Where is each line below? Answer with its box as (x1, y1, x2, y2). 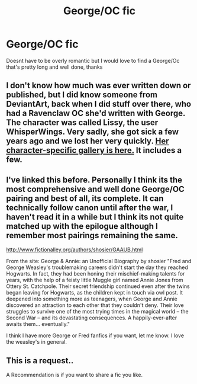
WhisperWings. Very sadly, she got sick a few (6, 127, 179, 137)
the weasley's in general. (6, 338, 67, 345)
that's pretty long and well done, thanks (6, 63, 103, 71)
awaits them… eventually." (6, 321, 70, 328)
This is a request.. (6, 356, 74, 366)
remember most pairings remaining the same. (6, 230, 179, 241)
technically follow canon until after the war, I (6, 203, 173, 213)
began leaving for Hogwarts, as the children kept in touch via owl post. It (6, 289, 183, 296)
